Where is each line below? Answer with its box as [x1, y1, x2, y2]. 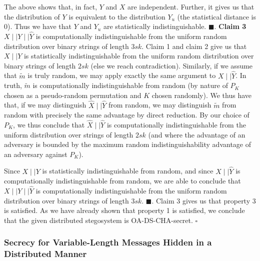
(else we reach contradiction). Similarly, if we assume [90, 60, 253, 70]
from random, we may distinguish [108, 99, 211, 110]
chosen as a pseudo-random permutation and [4, 89, 141, 100]
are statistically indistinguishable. [103, 21, 206, 31]
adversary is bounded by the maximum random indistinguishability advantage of [4, 139, 251, 149]
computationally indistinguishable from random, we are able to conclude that [4, 175, 241, 186]
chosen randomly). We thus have [151, 89, 252, 100]
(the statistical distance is [177, 11, 256, 21]
